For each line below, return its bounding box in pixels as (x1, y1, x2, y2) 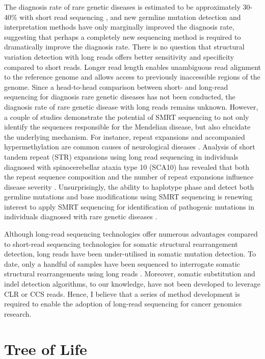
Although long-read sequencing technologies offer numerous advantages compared (4, 228, 258, 239)
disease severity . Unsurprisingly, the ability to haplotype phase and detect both (4, 181, 254, 192)
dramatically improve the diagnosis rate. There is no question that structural (4, 41, 245, 52)
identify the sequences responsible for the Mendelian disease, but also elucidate (4, 121, 251, 132)
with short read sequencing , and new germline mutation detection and (19, 11, 241, 22)
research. (4, 308, 32, 319)
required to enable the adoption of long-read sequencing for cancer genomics (4, 298, 242, 309)
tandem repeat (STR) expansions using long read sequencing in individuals (4, 151, 238, 162)
